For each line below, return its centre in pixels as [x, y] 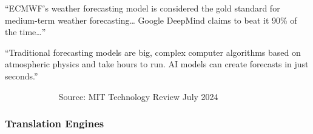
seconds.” [22, 75]
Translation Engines [55, 123]
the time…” [25, 32]
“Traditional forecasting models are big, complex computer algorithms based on [153, 52]
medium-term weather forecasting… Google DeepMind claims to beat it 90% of [151, 20]
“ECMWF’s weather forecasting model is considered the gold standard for [143, 8]
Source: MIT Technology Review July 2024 [138, 96]
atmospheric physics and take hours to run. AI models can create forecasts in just [157, 64]
